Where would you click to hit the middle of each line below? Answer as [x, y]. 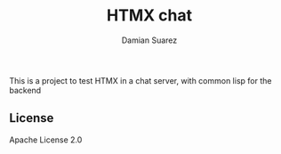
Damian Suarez [149, 40]
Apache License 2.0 [46, 140]
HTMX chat [149, 16]
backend [25, 90]
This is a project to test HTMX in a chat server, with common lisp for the [140, 80]
